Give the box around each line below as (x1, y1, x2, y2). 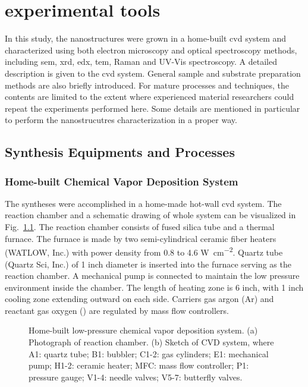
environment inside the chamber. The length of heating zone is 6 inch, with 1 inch (5, 281, 304, 293)
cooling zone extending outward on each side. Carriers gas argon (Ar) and (5, 292, 274, 305)
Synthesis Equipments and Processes (5, 143, 235, 161)
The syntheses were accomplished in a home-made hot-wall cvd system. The (5, 197, 282, 209)
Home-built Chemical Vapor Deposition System (5, 174, 238, 188)
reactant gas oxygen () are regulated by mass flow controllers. (5, 304, 229, 316)
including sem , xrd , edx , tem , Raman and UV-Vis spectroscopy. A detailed (5, 55, 277, 68)
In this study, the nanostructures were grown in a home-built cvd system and (5, 32, 287, 45)
